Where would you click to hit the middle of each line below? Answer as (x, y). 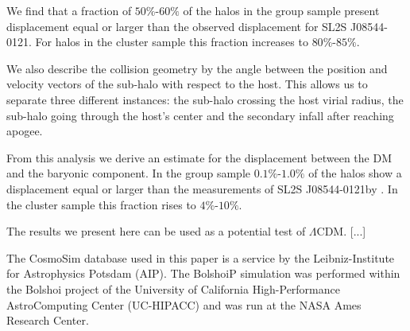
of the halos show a (355, 173)
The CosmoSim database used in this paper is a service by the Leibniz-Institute (201, 257)
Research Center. (48, 320)
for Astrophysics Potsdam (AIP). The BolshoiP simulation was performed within (203, 273)
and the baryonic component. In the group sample (129, 173)
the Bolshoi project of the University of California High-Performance (173, 288)
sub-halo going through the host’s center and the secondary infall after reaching (200, 115)
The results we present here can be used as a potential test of (156, 231)
